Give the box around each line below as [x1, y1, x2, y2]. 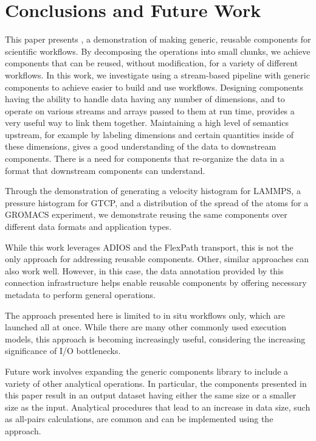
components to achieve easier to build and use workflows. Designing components [5, 80, 304, 93]
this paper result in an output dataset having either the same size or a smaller [5, 389, 297, 401]
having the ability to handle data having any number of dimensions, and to [5, 92, 285, 105]
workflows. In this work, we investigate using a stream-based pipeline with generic [5, 68, 310, 81]
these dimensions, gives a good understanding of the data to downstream [5, 140, 276, 153]
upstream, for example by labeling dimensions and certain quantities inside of [5, 128, 294, 141]
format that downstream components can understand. [5, 164, 205, 176]
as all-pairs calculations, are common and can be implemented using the [5, 412, 273, 425]
